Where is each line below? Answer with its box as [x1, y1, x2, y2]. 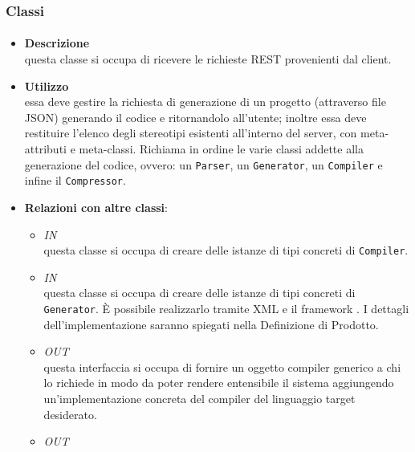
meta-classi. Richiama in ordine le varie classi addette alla [79, 140, 364, 157]
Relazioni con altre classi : [24, 198, 168, 215]
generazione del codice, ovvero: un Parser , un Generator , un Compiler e [24, 156, 383, 173]
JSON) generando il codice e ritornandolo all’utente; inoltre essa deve [24, 108, 367, 125]
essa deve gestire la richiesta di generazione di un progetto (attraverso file [24, 93, 386, 110]
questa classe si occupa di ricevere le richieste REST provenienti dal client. [24, 51, 392, 67]
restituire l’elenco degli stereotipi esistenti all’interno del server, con [24, 124, 357, 141]
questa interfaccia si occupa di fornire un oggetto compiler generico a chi [43, 358, 401, 375]
